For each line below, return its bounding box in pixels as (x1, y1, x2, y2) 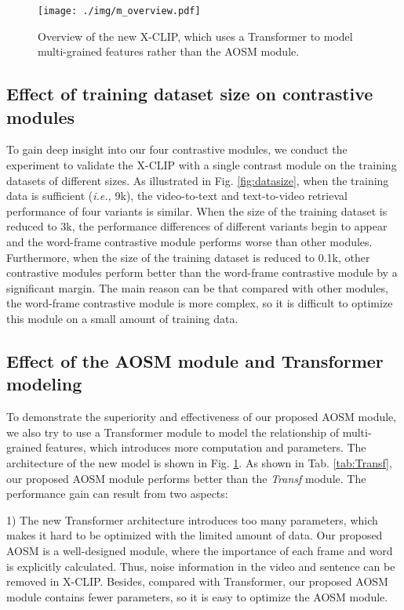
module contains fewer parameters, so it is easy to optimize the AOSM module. (6, 588, 388, 605)
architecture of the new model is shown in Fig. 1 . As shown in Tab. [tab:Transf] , (6, 454, 392, 470)
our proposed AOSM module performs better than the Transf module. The (6, 470, 366, 486)
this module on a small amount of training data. (6, 310, 238, 326)
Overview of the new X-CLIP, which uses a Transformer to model (38, 27, 353, 44)
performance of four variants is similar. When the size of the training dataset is (6, 202, 388, 219)
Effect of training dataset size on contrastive (6, 82, 373, 106)
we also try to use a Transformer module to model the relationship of (6, 423, 339, 440)
